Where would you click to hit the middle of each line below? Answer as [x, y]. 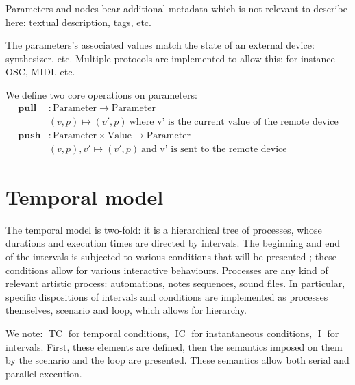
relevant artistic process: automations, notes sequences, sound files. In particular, [175, 283]
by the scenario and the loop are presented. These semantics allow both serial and [177, 360]
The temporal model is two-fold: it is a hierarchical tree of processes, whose [164, 229]
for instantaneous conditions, [252, 333]
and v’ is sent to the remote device [214, 149]
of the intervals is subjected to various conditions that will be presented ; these [171, 256]
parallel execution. [44, 373]
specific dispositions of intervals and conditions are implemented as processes [167, 296]
